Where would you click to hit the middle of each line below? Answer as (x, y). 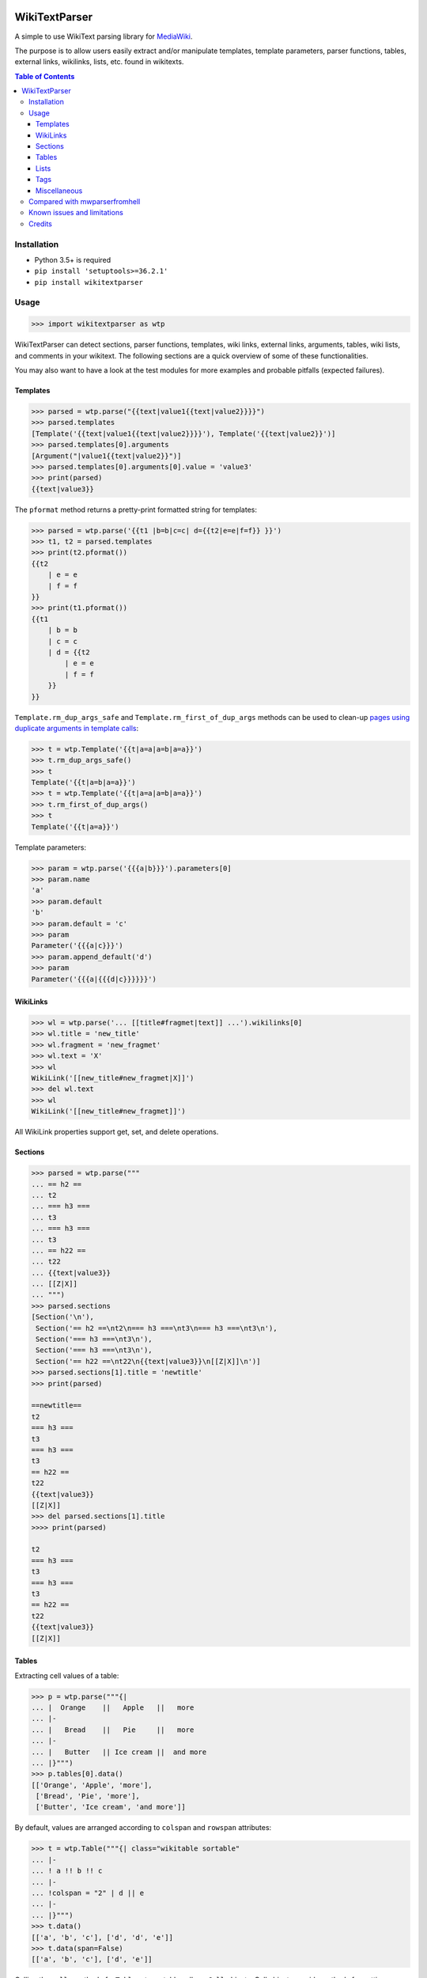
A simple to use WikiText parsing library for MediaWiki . (104, 36)
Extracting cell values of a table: (67, 1675)
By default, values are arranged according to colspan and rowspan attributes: (143, 1828)
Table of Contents (45, 76)
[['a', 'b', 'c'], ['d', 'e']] (92, 1959)
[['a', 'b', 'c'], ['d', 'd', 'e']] (102, 1937)
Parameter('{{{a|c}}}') (77, 946)
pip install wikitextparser (89, 282)
